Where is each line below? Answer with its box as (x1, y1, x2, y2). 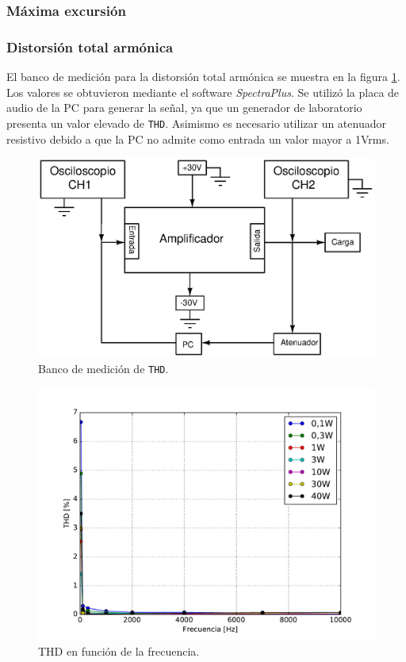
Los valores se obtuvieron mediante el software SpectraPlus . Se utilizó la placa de (6, 83, 400, 100)
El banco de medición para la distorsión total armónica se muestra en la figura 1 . (6, 68, 400, 85)
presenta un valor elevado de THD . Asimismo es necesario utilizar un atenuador (6, 114, 386, 131)
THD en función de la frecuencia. (38, 642, 200, 659)
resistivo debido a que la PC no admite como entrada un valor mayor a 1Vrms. (6, 130, 389, 147)
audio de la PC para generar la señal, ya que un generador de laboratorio (6, 99, 362, 116)
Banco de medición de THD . (38, 360, 169, 376)
